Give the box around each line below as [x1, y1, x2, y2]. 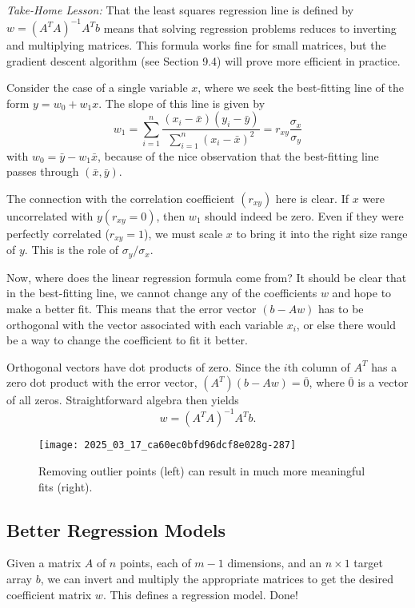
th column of [287, 358, 350, 375]
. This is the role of [24, 241, 119, 258]
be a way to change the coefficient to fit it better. [6, 332, 248, 348]
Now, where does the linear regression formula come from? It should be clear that [6, 268, 407, 285]
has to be [318, 300, 364, 316]
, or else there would [296, 316, 397, 332]
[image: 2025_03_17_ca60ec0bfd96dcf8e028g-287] [38, 439, 297, 451]
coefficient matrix [6, 586, 92, 602]
